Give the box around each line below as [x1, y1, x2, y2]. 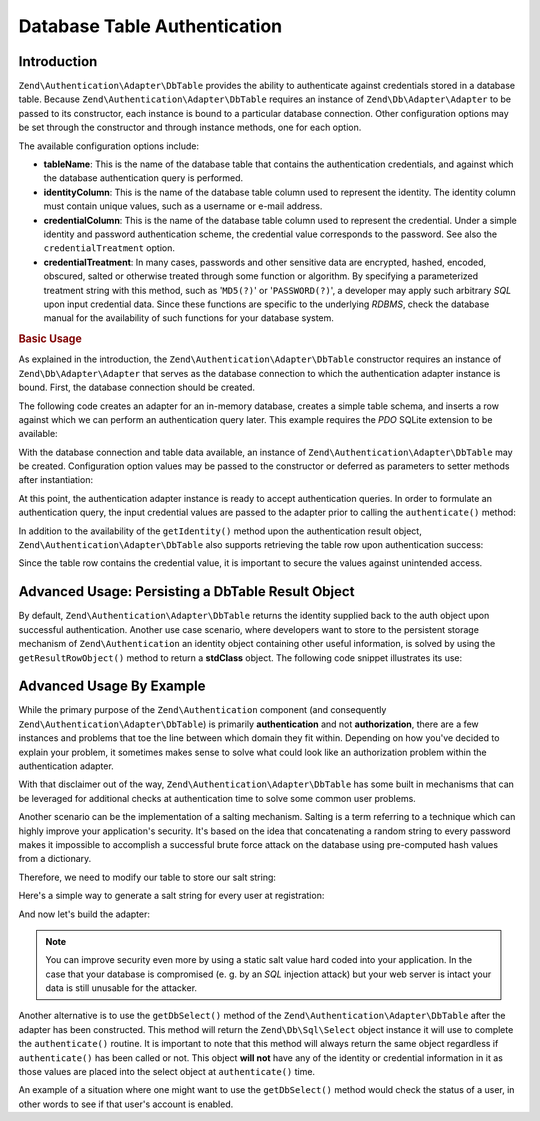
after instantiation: [18, 474, 94, 486]
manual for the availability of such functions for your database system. [43, 312, 335, 324]
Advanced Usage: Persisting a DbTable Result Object [18, 583, 355, 600]
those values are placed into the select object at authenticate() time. [18, 1066, 315, 1078]
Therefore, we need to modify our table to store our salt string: [18, 871, 277, 883]
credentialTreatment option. [43, 242, 175, 254]
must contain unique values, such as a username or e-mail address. [43, 200, 323, 212]
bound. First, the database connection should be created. [18, 381, 255, 394]
